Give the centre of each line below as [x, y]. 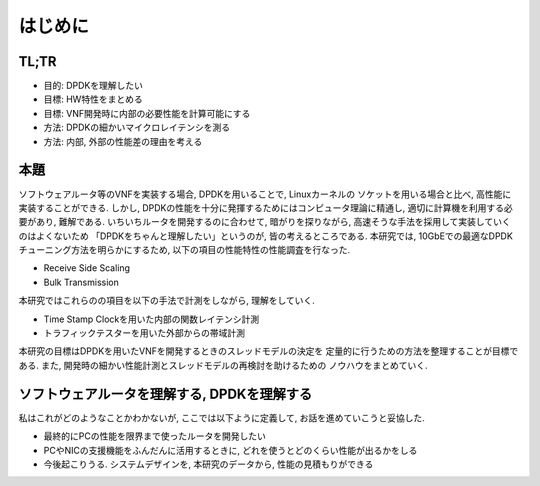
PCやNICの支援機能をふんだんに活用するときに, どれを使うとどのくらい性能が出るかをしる [230, 450]
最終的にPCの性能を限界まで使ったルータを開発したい [155, 436]
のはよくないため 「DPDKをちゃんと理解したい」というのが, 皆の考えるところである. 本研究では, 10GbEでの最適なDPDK [266, 236]
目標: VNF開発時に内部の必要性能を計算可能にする [147, 113]
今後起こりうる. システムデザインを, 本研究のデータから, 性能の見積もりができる [208, 464]
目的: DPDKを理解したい [93, 86]
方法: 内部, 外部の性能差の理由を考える [123, 141]
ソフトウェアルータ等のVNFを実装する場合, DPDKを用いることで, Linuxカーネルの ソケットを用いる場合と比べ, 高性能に [265, 194]
